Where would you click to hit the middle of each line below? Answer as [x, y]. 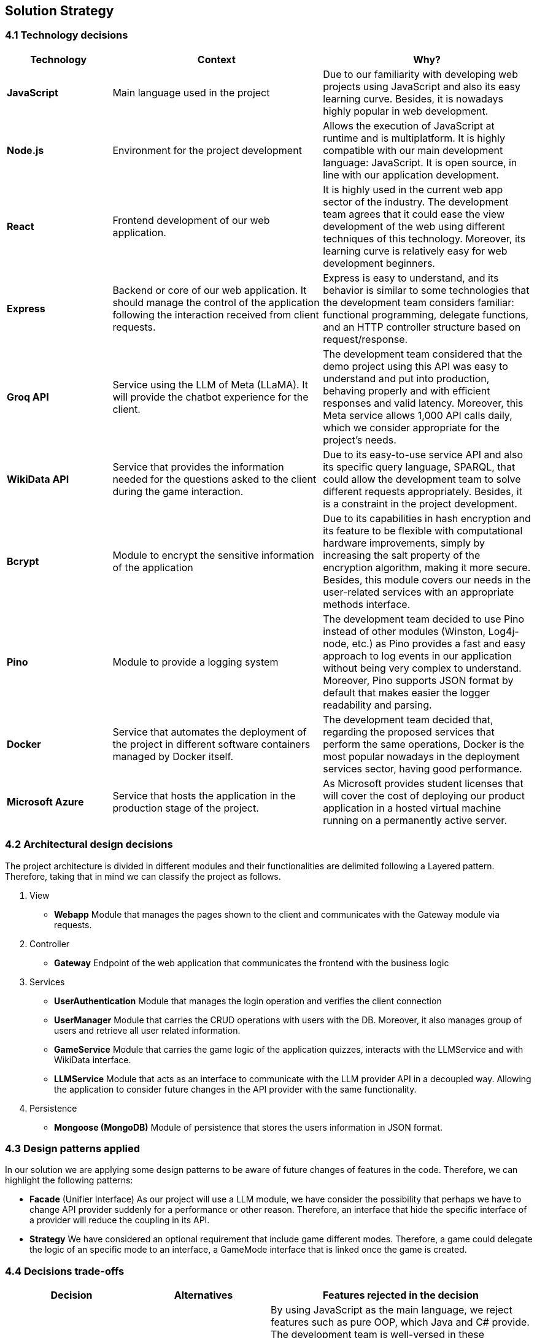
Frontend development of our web [191, 220]
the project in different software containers [211, 744]
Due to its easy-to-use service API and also [423, 454]
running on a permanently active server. [415, 820]
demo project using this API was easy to [415, 366]
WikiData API [38, 479]
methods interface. [367, 604]
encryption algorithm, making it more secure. [427, 567]
